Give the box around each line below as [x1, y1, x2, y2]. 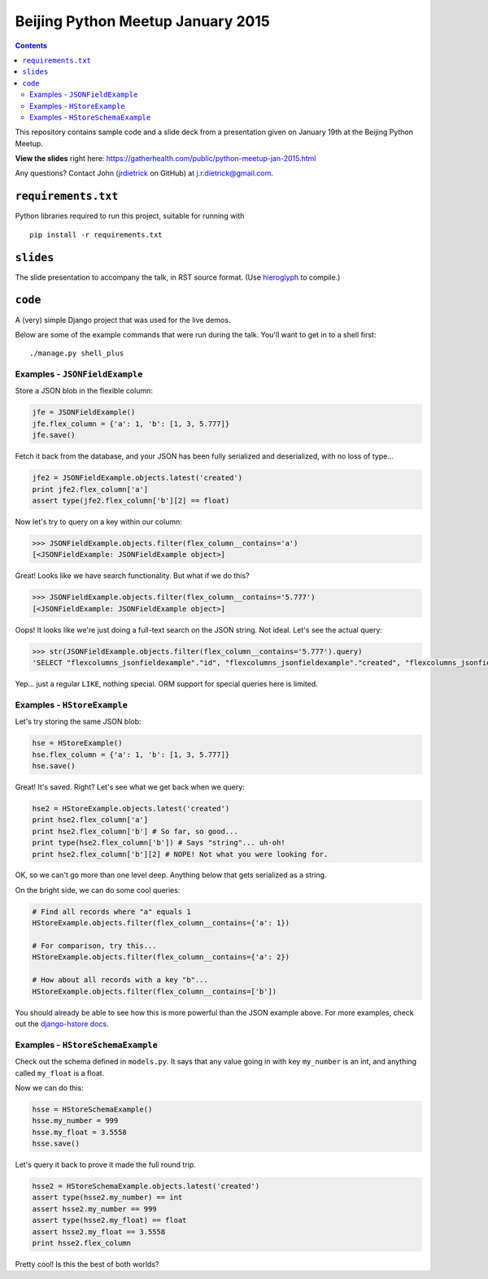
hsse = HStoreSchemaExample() [32, 1104, 153, 1114]
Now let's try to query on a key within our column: [15, 516, 182, 526]
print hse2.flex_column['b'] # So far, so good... [32, 826, 239, 836]
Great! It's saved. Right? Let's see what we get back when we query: [15, 781, 246, 792]
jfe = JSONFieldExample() [32, 407, 136, 417]
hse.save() [32, 761, 76, 770]
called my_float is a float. [15, 1068, 105, 1077]
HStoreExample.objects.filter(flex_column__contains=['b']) [32, 986, 277, 996]
